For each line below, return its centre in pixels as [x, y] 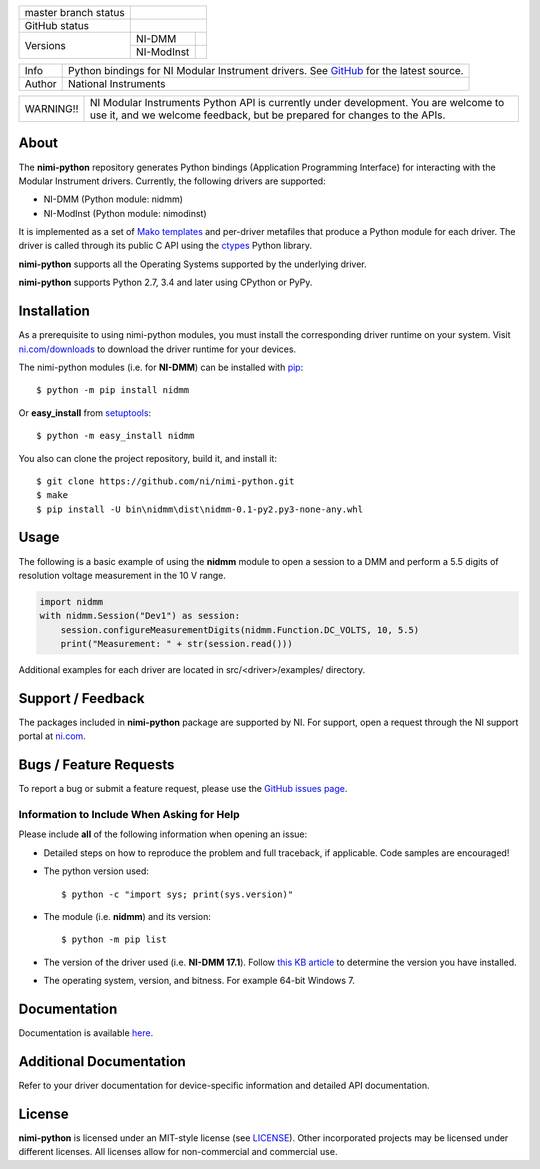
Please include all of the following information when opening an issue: [163, 834]
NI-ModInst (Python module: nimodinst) [125, 213]
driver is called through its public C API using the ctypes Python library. [165, 246]
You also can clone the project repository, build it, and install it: [147, 458]
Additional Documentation [102, 1061]
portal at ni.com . [52, 736]
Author [40, 83]
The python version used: [96, 871]
